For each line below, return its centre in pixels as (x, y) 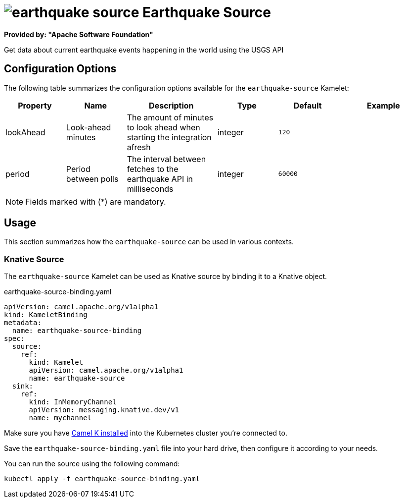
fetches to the (153, 169)
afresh (139, 147)
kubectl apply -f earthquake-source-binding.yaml (102, 479)
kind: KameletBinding (46, 315)
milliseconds (150, 189)
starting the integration (169, 137)
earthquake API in (160, 179)
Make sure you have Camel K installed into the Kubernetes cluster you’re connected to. (146, 433)
